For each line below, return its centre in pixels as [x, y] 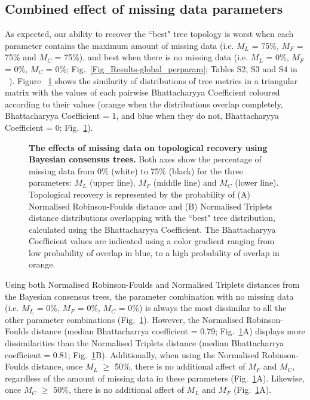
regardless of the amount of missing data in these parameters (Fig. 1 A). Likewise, [155, 378]
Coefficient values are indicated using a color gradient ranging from [152, 241]
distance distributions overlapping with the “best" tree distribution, [152, 218]
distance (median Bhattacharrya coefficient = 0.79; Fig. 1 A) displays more [168, 331]
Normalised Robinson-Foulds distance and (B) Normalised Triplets [151, 206]
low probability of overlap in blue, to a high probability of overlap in [154, 252]
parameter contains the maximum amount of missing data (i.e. [119, 45]
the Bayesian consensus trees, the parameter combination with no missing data [149, 296]
